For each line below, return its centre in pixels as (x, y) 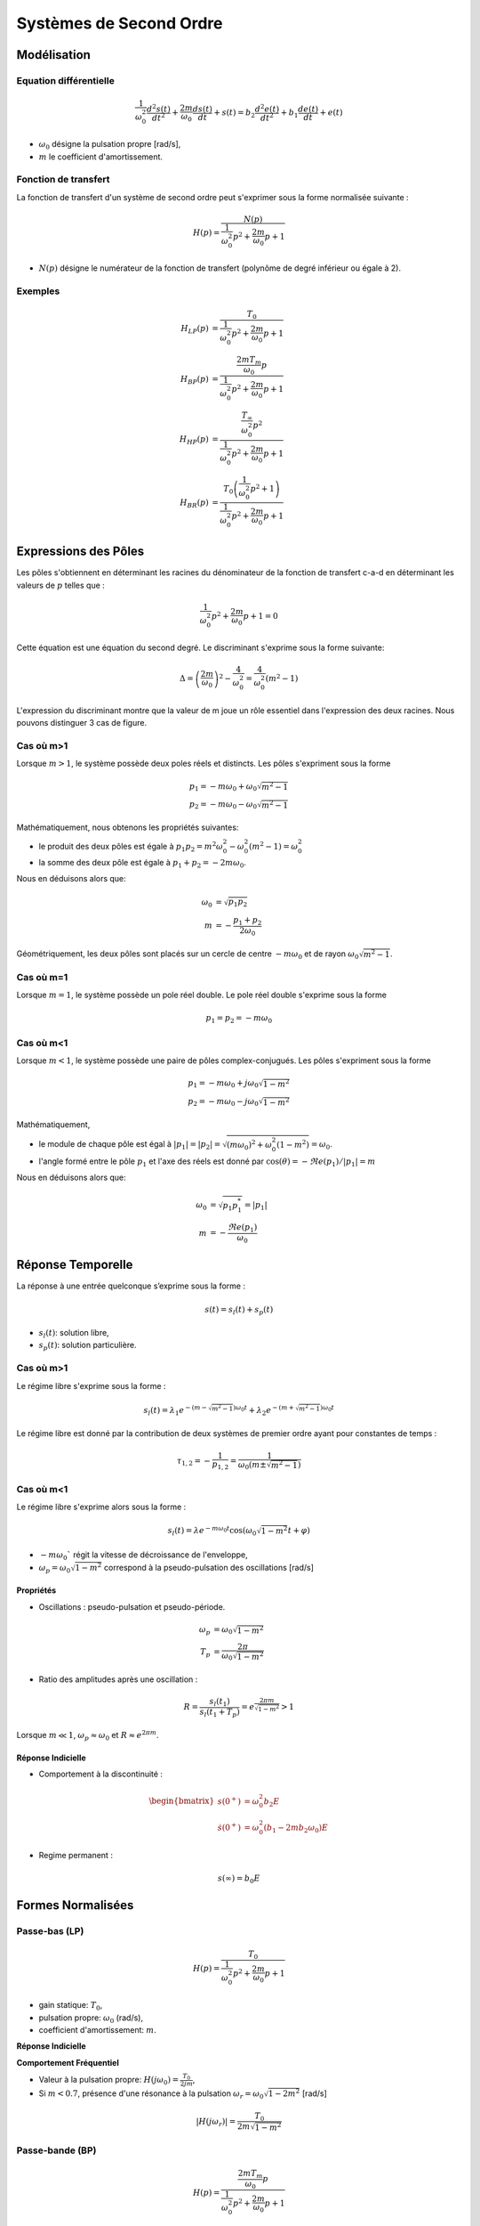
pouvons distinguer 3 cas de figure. (81, 723)
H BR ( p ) (194, 503)
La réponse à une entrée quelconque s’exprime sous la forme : (131, 1286)
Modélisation (53, 55)
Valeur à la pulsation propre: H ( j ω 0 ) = (109, 2080)
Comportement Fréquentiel (68, 2062)
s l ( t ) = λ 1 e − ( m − (176, 1410)
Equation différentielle (65, 80)
